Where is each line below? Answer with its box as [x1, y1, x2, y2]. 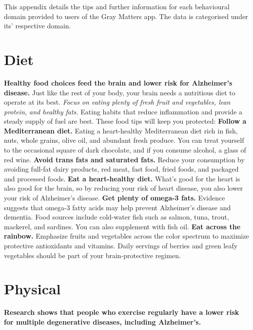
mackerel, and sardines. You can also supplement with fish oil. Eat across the [4, 221, 241, 231]
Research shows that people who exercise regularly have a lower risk [4, 307, 239, 317]
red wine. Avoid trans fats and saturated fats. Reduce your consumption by [4, 154, 245, 164]
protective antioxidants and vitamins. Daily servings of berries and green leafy [4, 241, 238, 250]
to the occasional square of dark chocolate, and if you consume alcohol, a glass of [4, 145, 246, 155]
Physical [4, 279, 61, 299]
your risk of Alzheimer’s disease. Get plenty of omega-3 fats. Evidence [4, 193, 225, 203]
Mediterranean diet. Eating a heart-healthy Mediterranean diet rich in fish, [4, 125, 238, 135]
